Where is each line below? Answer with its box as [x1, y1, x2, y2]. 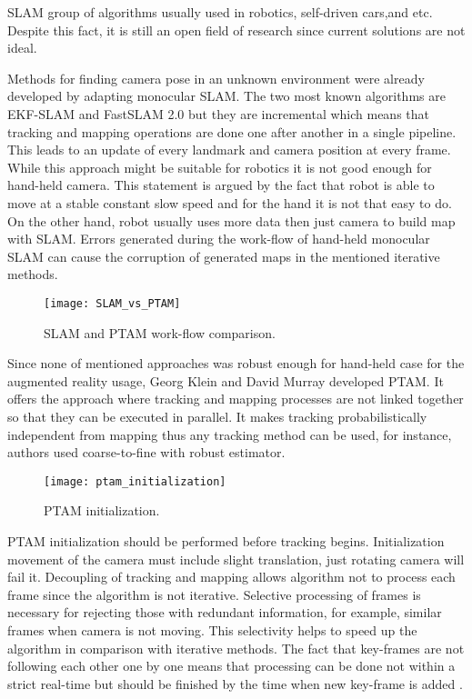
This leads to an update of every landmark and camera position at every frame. [7, 140, 451, 159]
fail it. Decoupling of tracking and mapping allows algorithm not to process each [7, 567, 456, 586]
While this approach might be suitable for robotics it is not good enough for [7, 157, 432, 176]
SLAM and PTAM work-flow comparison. [44, 323, 276, 342]
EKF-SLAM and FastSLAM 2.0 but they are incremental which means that [7, 104, 430, 123]
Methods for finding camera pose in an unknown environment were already [7, 68, 425, 87]
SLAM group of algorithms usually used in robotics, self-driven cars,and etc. [7, 3, 433, 21]
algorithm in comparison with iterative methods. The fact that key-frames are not [7, 638, 465, 657]
